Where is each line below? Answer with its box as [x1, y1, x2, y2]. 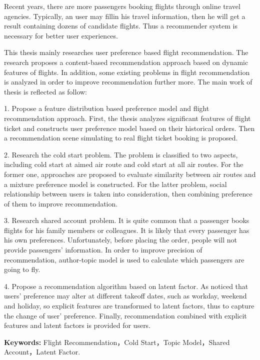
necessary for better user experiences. [4, 30, 118, 40]
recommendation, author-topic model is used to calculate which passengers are [4, 254, 244, 264]
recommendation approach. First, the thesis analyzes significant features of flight [4, 112, 251, 123]
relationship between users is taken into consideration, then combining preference [4, 188, 252, 199]
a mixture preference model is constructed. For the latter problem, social [4, 178, 227, 189]
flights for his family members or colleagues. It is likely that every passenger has [4, 224, 249, 235]
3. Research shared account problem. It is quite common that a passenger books [4, 215, 249, 225]
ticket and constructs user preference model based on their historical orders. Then [4, 122, 255, 133]
